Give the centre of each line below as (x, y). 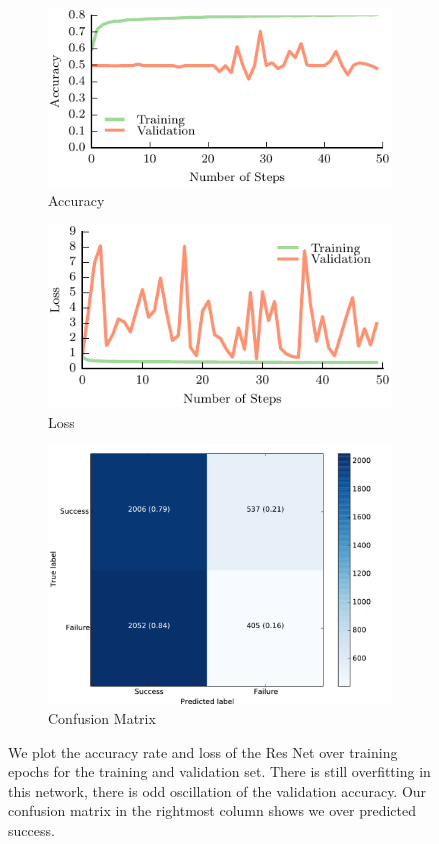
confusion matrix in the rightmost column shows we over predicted (212, 810)
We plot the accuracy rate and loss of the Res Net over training (203, 751)
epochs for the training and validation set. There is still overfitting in (219, 771)
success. (31, 829)
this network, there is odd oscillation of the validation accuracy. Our (217, 790)
